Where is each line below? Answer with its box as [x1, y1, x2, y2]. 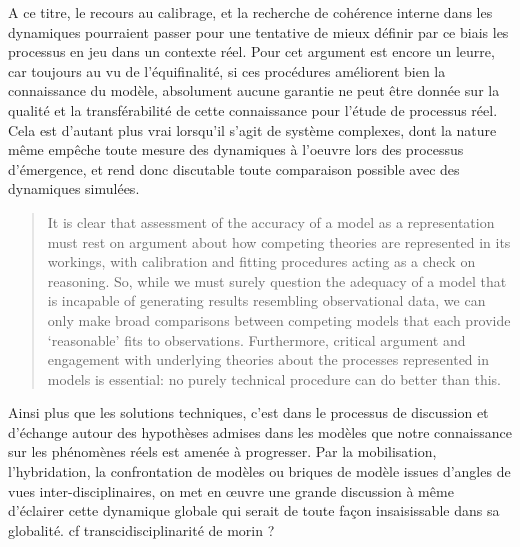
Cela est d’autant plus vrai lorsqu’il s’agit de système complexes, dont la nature [8, 119, 497, 140]
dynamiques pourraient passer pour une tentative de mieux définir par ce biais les [8, 21, 509, 42]
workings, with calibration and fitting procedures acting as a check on [47, 251, 476, 272]
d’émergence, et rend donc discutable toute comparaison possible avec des [8, 158, 460, 179]
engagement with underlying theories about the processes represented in [47, 349, 489, 370]
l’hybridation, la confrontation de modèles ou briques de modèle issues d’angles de [8, 461, 511, 482]
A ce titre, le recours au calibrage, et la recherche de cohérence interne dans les [8, 2, 493, 22]
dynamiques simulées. [8, 178, 140, 199]
